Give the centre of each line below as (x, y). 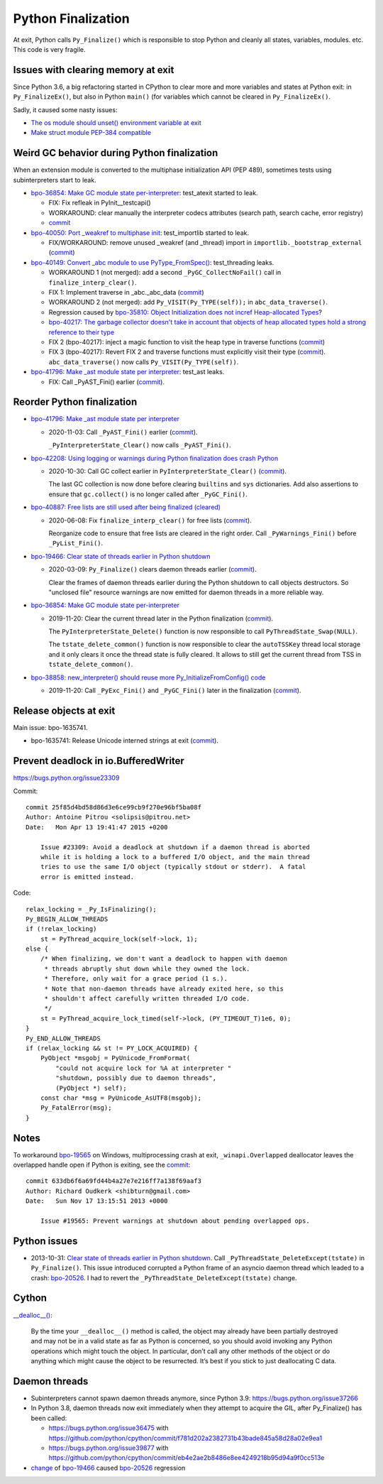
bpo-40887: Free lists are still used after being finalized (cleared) (126, 507)
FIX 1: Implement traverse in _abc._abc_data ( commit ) (127, 292)
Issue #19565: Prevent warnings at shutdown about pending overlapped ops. (175, 1221)
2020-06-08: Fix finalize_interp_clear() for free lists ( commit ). (150, 520)
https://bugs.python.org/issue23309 (66, 778)
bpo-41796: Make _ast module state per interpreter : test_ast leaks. (128, 372)
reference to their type (82, 332)
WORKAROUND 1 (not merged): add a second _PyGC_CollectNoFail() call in (165, 273)
